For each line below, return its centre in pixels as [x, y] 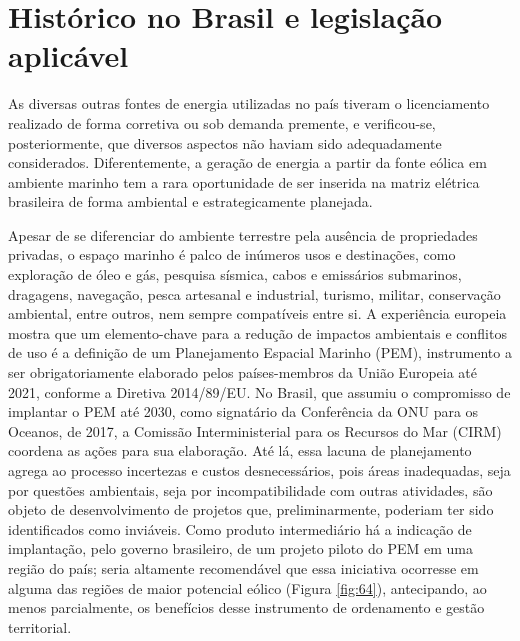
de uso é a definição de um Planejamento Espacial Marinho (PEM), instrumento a [260, 352]
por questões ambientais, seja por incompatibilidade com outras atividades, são [250, 489]
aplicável [68, 55]
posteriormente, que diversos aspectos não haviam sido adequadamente [225, 142]
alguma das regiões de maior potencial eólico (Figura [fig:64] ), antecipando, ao [247, 587]
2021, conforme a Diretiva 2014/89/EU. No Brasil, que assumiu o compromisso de [259, 391]
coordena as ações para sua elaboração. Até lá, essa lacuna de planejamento [240, 450]
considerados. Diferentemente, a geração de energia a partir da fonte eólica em [247, 162]
